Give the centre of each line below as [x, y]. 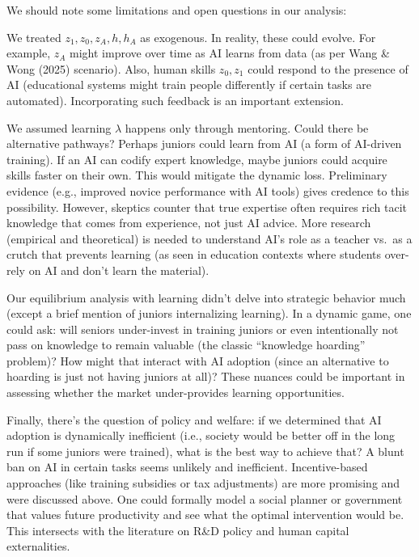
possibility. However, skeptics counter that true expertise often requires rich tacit [207, 207]
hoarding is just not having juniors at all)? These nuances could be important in [206, 376]
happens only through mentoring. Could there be [247, 127]
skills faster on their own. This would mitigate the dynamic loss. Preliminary [197, 175]
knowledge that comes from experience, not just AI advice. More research [189, 223]
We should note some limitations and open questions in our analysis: [177, 10]
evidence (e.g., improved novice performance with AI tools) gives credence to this [208, 190]
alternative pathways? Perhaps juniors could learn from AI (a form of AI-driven [204, 143]
